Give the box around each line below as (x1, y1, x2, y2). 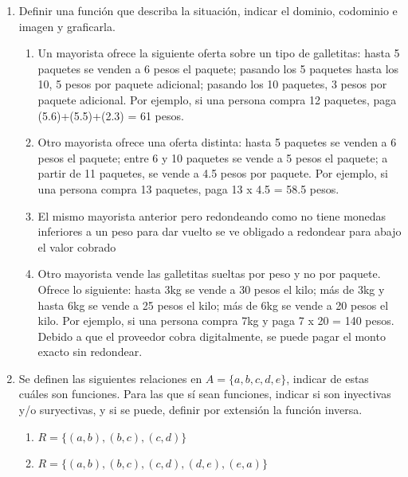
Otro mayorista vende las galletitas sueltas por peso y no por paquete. (37, 265, 381, 282)
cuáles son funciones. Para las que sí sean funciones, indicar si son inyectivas (18, 385, 391, 402)
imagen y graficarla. (18, 18, 116, 34)
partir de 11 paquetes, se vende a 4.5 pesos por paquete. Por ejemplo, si (37, 165, 388, 182)
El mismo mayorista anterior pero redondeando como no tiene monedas (37, 207, 386, 224)
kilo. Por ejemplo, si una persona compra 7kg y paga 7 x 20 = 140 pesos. (37, 312, 394, 329)
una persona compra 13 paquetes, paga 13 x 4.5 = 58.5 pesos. (37, 180, 339, 197)
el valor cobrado (37, 238, 116, 255)
